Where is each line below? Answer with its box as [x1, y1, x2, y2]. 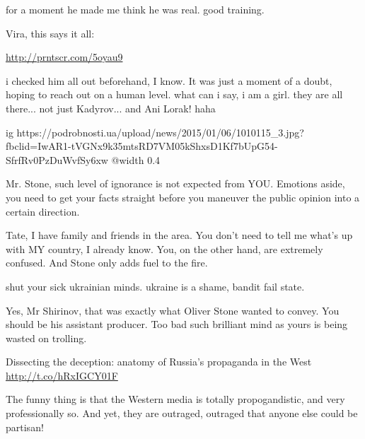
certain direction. [6, 204, 80, 218]
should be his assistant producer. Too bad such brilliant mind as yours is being [6, 317, 348, 332]
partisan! [6, 419, 44, 434]
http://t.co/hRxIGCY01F [6, 368, 118, 382]
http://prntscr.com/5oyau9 [6, 49, 123, 64]
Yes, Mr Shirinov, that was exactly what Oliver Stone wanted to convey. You [6, 303, 340, 317]
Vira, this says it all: [6, 25, 95, 40]
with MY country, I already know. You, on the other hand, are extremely [6, 241, 323, 256]
